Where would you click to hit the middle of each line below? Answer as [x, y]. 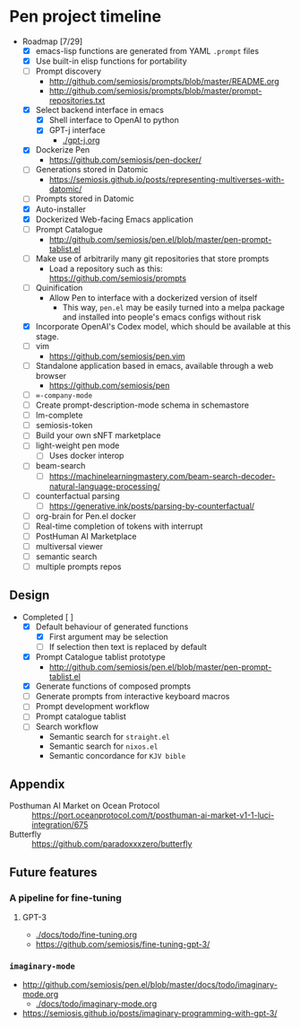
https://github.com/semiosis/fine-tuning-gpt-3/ [123, 944]
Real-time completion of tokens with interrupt [119, 526]
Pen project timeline [86, 17]
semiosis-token [64, 426]
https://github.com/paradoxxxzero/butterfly [112, 844]
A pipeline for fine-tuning [66, 898]
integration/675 [60, 825]
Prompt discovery [68, 71]
